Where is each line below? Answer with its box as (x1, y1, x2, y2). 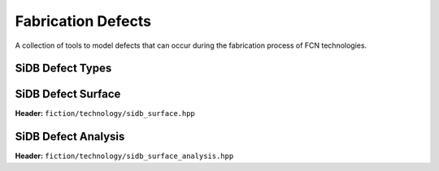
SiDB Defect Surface (15, 88, 121, 101)
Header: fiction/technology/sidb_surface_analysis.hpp (15, 151, 234, 161)
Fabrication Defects (15, 12, 152, 30)
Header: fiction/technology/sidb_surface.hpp (15, 109, 195, 118)
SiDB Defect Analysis (15, 130, 125, 143)
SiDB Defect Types (15, 62, 112, 75)
